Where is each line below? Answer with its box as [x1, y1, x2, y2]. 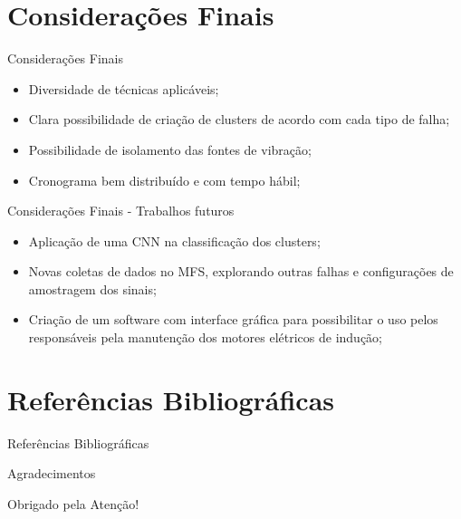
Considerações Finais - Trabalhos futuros [7, 201, 235, 220]
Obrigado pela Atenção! [7, 494, 139, 513]
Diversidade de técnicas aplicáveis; [28, 79, 219, 98]
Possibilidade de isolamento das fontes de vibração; [28, 139, 312, 159]
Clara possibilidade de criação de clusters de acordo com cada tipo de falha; [28, 110, 450, 129]
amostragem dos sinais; [28, 279, 157, 298]
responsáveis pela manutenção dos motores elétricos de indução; [28, 328, 383, 347]
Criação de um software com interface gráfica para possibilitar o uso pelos [28, 310, 438, 329]
